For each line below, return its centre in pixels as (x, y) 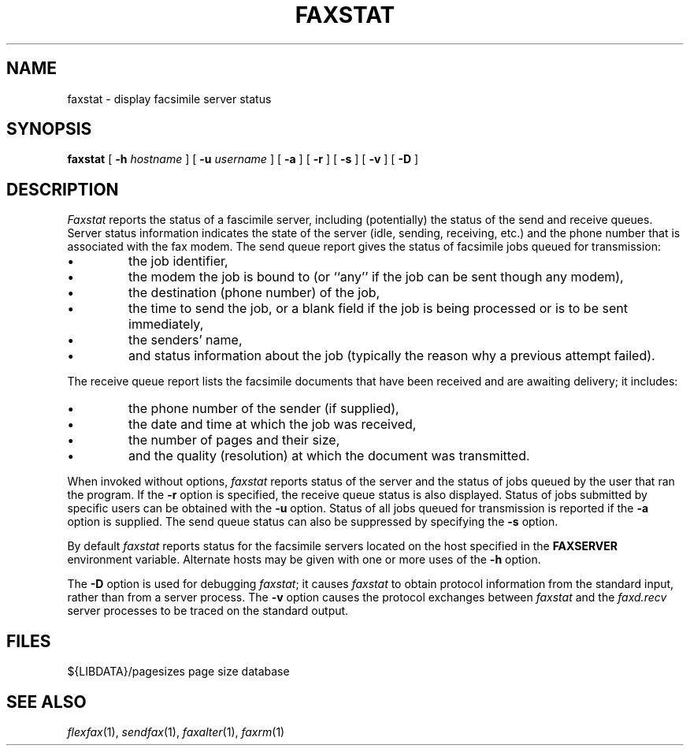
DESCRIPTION (63, 189)
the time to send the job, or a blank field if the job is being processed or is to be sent (378, 309)
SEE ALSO (46, 702)
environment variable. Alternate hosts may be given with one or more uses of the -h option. (304, 560)
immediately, (166, 324)
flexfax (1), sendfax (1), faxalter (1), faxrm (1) (176, 732)
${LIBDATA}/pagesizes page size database (178, 672)
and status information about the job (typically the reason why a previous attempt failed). (392, 356)
